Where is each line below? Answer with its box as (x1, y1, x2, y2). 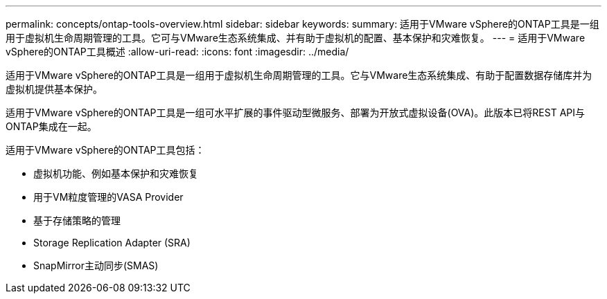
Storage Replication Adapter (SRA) (33, 237, 191, 248)
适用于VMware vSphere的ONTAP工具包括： (6, 144, 205, 156)
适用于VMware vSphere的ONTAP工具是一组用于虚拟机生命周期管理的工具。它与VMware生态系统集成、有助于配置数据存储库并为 (6, 69, 592, 81)
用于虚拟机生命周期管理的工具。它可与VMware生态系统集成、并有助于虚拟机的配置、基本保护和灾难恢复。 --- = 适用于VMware (6, 32, 586, 44)
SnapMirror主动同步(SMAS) (33, 260, 159, 271)
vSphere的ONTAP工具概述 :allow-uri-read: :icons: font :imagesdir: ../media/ (6, 46, 349, 57)
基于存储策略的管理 (33, 215, 121, 226)
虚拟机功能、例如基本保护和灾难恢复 (33, 167, 198, 179)
